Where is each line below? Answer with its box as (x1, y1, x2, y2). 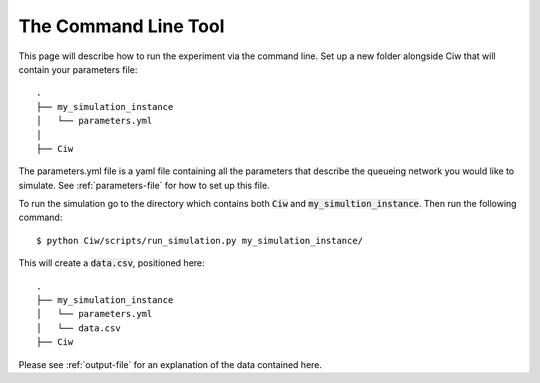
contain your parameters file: (18, 63, 138, 75)
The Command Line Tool (18, 15, 225, 37)
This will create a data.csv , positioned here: (18, 257, 205, 269)
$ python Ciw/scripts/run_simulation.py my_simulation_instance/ (36, 235, 364, 246)
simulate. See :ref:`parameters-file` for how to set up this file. (18, 179, 270, 191)
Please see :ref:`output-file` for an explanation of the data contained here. (18, 358, 323, 370)
